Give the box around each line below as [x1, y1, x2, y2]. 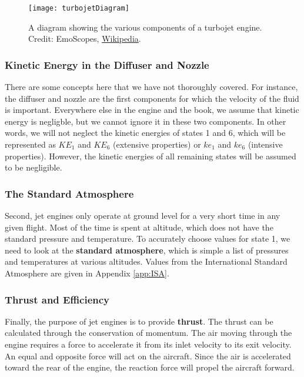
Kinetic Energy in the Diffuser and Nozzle [5, 57, 209, 72]
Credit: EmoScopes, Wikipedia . [28, 32, 141, 45]
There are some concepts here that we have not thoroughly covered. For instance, [5, 81, 298, 93]
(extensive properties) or [113, 138, 201, 151]
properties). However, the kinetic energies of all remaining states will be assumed [5, 149, 296, 162]
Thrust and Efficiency [5, 292, 110, 306]
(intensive [248, 138, 283, 151]
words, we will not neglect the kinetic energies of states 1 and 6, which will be [5, 126, 286, 139]
